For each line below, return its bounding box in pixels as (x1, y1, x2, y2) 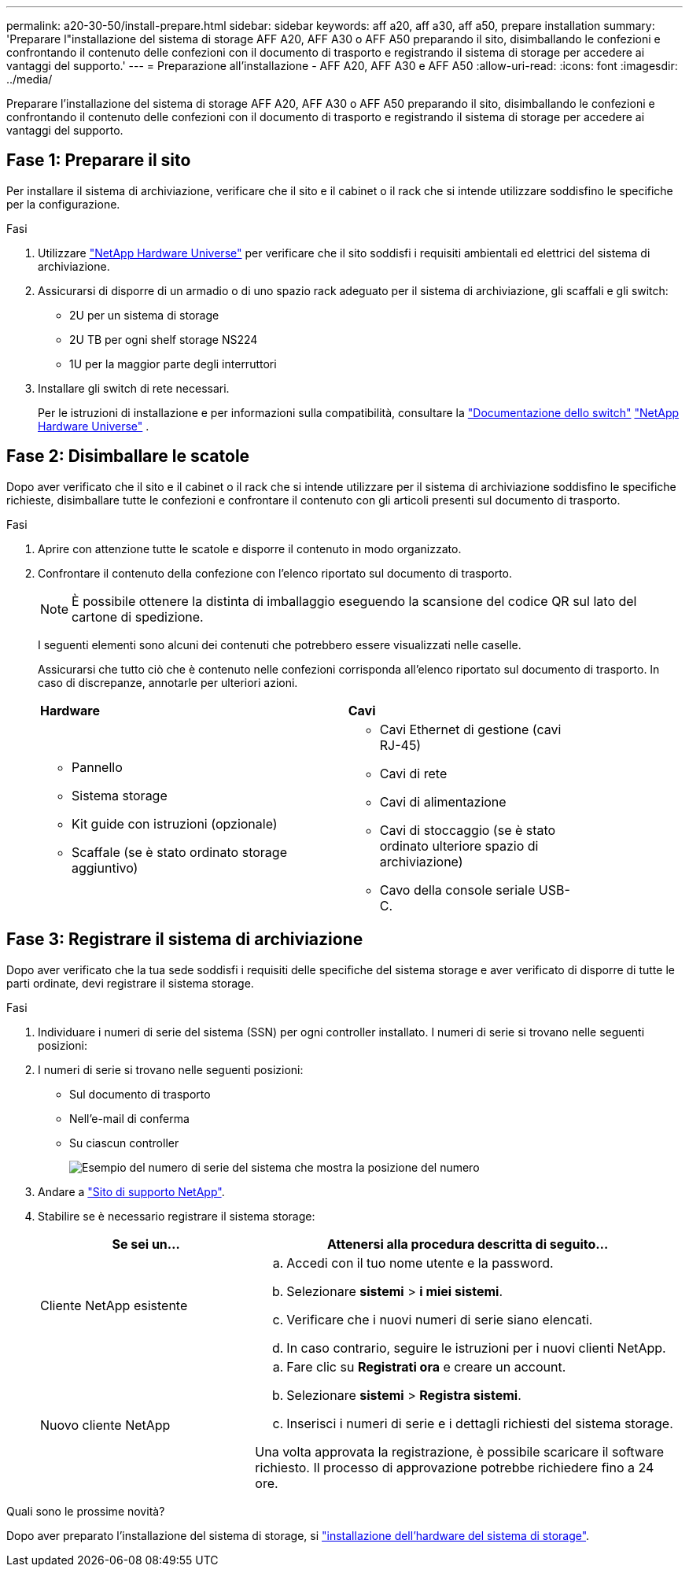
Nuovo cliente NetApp (40, 1416, 171, 1433)
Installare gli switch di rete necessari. (38, 381, 230, 395)
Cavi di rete (379, 765, 448, 781)
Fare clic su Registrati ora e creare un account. (286, 1358, 566, 1375)
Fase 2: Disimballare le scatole (6, 446, 250, 467)
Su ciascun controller (69, 1135, 179, 1150)
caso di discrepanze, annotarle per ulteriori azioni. (38, 675, 298, 689)
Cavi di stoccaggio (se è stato (379, 822, 556, 838)
